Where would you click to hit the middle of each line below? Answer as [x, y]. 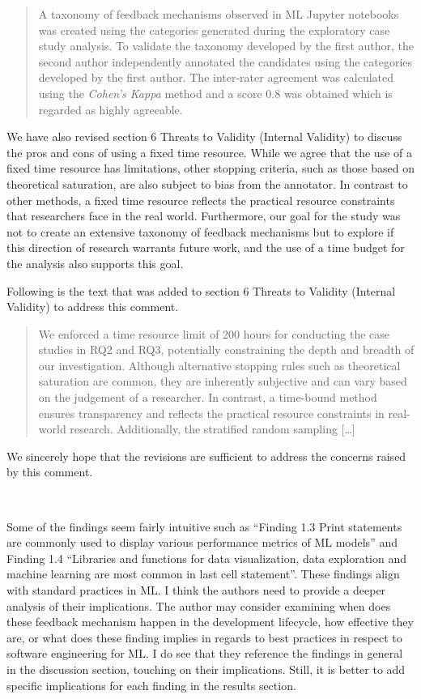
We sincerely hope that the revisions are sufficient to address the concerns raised [206, 456]
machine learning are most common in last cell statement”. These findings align [203, 574]
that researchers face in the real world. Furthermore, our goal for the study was [204, 216]
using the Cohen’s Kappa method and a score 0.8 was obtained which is [215, 93]
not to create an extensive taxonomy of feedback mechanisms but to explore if [200, 231]
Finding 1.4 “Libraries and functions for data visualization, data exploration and [206, 558]
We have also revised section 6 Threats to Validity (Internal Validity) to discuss [204, 136]
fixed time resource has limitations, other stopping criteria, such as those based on [211, 168]
